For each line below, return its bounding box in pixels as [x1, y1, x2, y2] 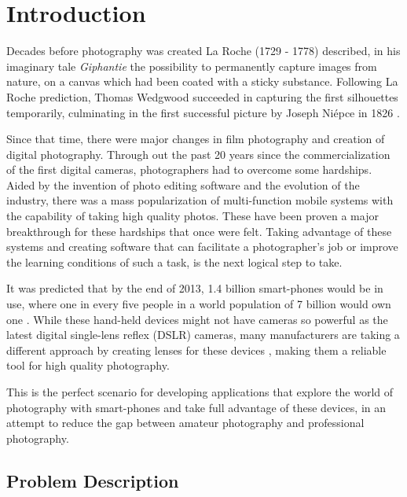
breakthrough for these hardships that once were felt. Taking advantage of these [6, 223, 392, 239]
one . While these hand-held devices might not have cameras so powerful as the [6, 311, 388, 327]
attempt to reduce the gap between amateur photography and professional [6, 414, 365, 431]
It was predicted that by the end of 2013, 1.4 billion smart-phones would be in [6, 280, 383, 296]
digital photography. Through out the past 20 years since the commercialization [6, 145, 390, 162]
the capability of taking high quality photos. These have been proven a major [6, 208, 379, 224]
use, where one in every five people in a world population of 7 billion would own [6, 296, 391, 312]
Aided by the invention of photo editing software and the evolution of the [6, 176, 360, 193]
